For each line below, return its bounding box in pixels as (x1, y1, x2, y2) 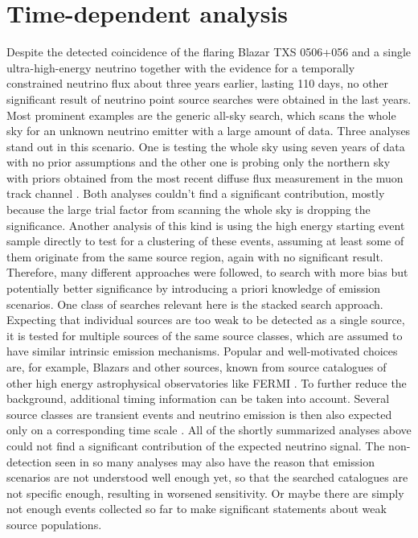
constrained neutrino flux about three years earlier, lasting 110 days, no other (6, 75, 389, 92)
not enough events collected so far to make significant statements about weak (6, 500, 387, 517)
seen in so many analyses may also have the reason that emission (55, 453, 375, 470)
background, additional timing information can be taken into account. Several (6, 390, 390, 407)
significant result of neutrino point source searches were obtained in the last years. (6, 90, 412, 107)
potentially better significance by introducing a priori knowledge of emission (6, 280, 381, 297)
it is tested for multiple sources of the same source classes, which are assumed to (6, 326, 403, 343)
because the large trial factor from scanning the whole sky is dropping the (6, 201, 371, 218)
